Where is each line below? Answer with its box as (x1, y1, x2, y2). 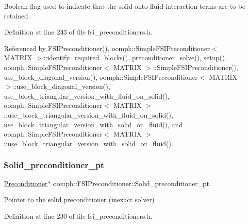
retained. (4, 10, 30, 20)
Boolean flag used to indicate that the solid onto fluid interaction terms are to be (4, 1, 246, 11)
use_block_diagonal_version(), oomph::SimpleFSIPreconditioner (4, 71, 198, 82)
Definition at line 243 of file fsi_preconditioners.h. (4, 27, 153, 37)
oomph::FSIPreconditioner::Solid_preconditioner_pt (53, 178, 209, 188)
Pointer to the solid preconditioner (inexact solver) (4, 194, 155, 205)
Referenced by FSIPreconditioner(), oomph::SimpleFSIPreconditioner (4, 43, 210, 53)
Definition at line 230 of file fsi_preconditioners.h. (4, 210, 153, 221)
